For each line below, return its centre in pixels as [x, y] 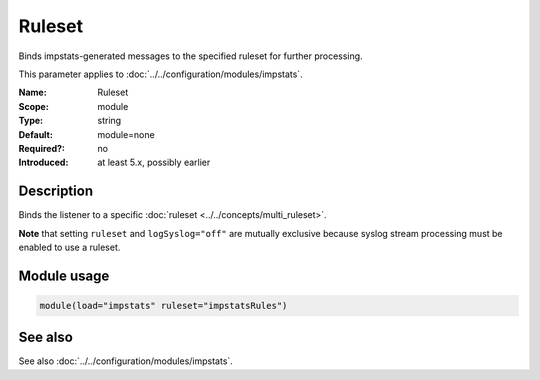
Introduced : [43, 162]
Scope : [33, 106]
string [109, 121]
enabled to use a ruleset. [69, 247]
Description [56, 191]
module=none [126, 134]
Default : [36, 134]
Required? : [41, 148]
